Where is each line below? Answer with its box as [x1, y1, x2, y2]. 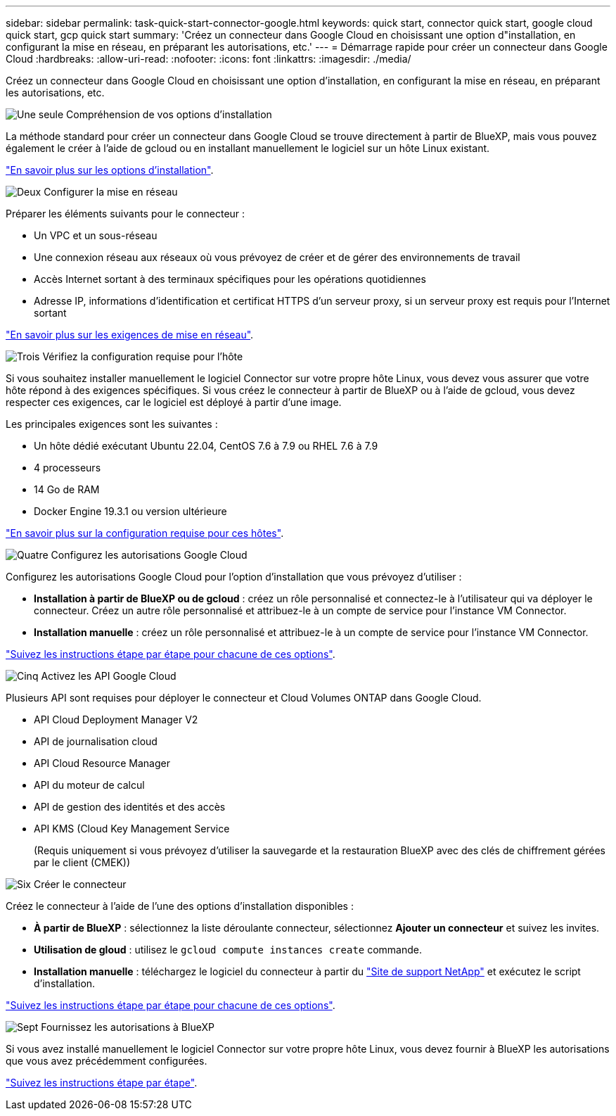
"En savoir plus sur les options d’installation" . [6, 164, 214, 176]
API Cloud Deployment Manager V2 [34, 714, 198, 725]
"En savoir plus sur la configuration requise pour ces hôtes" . [6, 527, 284, 539]
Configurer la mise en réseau [44, 186, 178, 198]
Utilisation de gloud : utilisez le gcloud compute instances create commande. [34, 944, 423, 956]
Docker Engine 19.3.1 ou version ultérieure [34, 505, 227, 517]
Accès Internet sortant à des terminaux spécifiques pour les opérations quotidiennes [34, 273, 426, 285]
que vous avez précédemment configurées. [6, 1055, 207, 1067]
